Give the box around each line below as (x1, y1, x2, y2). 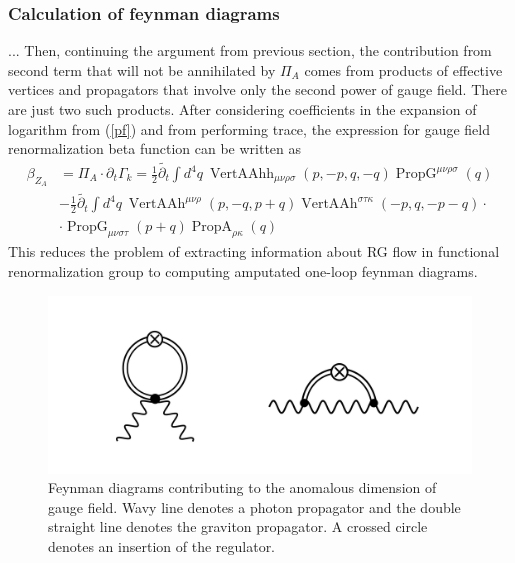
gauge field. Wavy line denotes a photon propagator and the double (48, 496, 461, 517)
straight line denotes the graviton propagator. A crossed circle (48, 516, 428, 537)
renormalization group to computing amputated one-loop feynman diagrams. (8, 260, 478, 281)
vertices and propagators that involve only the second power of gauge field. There (8, 79, 507, 100)
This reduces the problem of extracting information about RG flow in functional (8, 241, 500, 262)
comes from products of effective (304, 59, 503, 80)
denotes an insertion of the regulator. (48, 535, 276, 556)
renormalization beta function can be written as (8, 138, 302, 159)
